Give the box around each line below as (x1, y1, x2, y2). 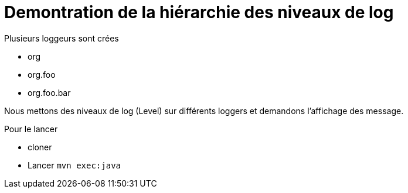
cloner (28, 142, 52, 152)
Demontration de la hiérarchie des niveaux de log (4, 2, 394, 22)
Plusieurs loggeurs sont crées (4, 33, 119, 43)
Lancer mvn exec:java (28, 160, 121, 170)
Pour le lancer (4, 123, 58, 134)
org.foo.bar (28, 87, 71, 98)
